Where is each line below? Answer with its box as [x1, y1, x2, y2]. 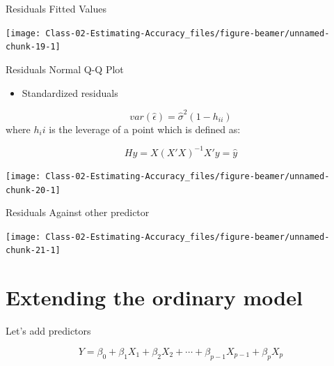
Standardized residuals [22, 85, 118, 100]
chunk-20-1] [6, 185, 61, 195]
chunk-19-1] [6, 42, 61, 52]
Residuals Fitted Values [6, 1, 106, 15]
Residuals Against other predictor [6, 205, 150, 220]
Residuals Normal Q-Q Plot [6, 61, 124, 76]
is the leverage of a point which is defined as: [49, 121, 241, 136]
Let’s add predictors [6, 323, 91, 338]
